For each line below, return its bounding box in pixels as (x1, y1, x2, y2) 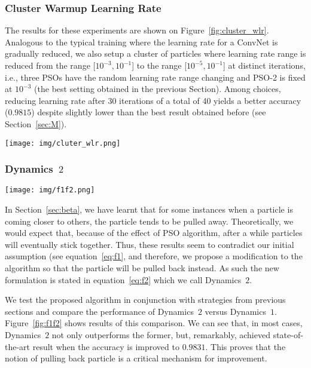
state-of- (273, 329, 303, 341)
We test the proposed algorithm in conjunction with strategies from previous (5, 293, 286, 306)
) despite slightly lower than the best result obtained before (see (31, 106, 266, 118)
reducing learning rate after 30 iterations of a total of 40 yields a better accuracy (5, 94, 301, 106)
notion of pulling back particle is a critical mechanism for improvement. (5, 352, 267, 364)
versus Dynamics (205, 305, 266, 317)
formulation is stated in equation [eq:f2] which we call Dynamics (5, 273, 242, 286)
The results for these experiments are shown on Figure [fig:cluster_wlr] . (5, 24, 269, 36)
